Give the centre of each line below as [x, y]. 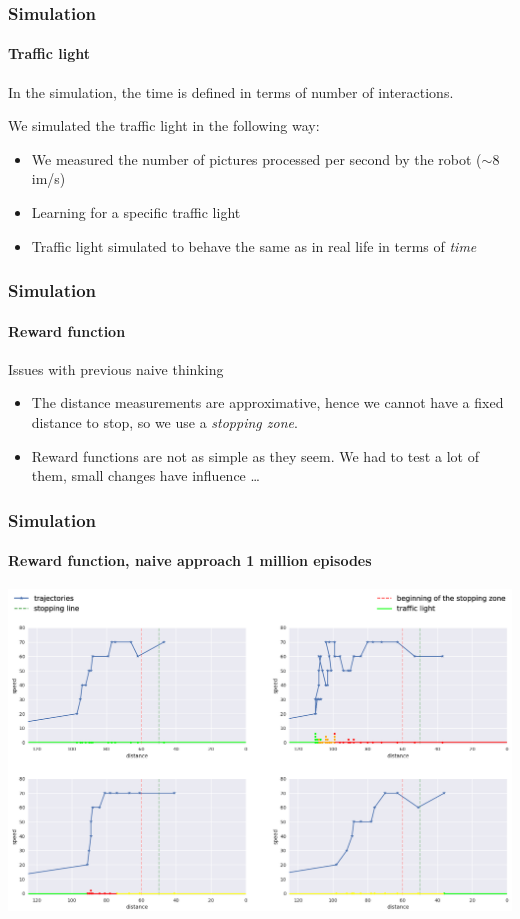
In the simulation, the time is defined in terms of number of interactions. [231, 91]
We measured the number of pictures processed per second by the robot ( [256, 158]
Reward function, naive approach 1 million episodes [190, 560]
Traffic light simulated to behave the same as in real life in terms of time [254, 245]
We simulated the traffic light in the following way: [164, 125]
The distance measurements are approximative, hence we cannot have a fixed [267, 402]
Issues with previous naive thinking [116, 368]
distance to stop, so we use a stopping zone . [164, 422]
